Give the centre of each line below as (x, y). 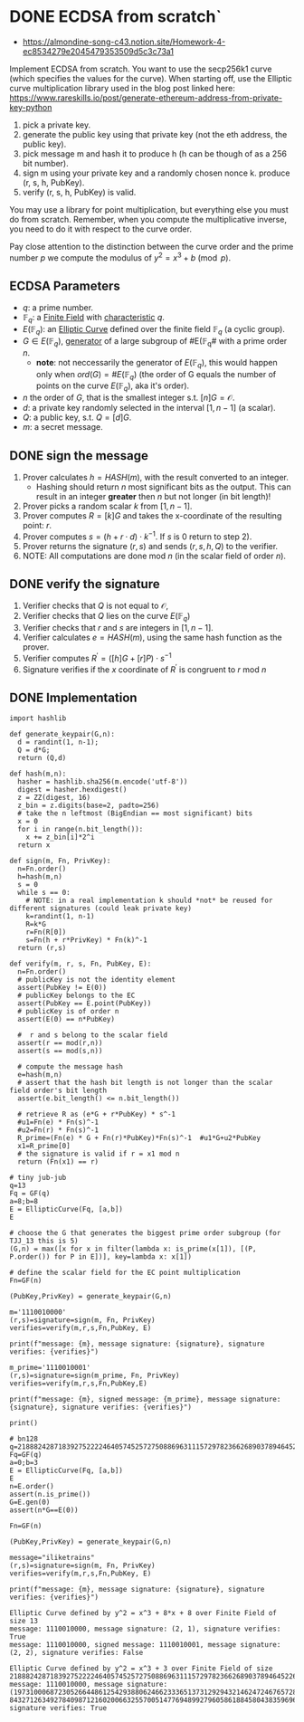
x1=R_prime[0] (44, 1146)
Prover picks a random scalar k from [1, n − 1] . (107, 506)
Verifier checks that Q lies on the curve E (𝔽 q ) (106, 617)
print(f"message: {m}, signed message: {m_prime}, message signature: (145, 1400)
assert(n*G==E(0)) (44, 1510)
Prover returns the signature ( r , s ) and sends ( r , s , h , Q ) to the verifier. (150, 546)
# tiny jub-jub (38, 1178)
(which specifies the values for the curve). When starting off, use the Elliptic (151, 78)
